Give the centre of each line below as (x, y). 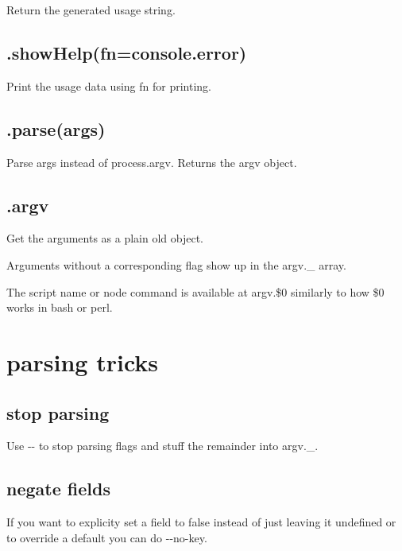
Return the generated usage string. (91, 10)
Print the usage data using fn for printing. (109, 85)
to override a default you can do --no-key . (107, 537)
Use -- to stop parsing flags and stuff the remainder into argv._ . (162, 446)
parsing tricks (83, 361)
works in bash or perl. (60, 307)
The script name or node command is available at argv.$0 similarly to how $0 (195, 291)
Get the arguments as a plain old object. (105, 238)
